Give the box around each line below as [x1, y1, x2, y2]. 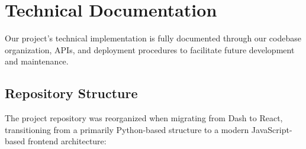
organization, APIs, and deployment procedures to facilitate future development [5, 43, 295, 56]
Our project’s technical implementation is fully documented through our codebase [5, 32, 301, 44]
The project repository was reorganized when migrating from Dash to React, [5, 112, 283, 124]
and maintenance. [5, 55, 69, 67]
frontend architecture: [27, 135, 107, 147]
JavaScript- [251, 123, 292, 135]
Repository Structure [5, 84, 138, 102]
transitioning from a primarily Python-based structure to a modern [5, 123, 249, 135]
